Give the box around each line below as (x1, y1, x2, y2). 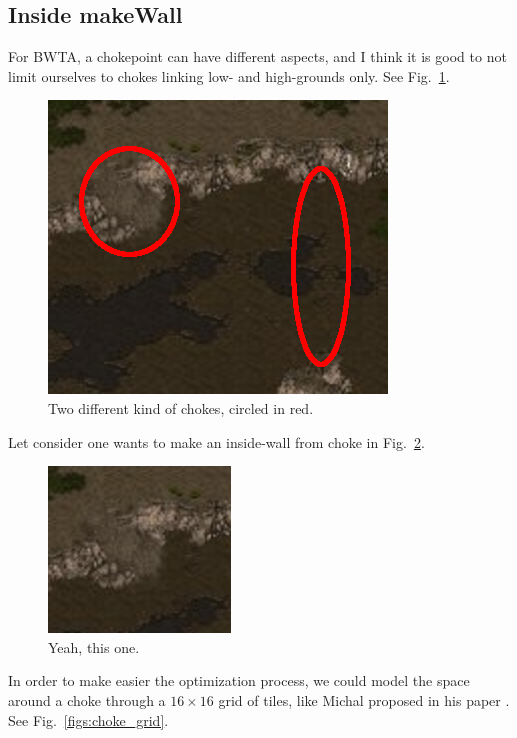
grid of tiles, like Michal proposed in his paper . (218, 689, 510, 710)
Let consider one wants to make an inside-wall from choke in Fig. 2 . (8, 431, 425, 452)
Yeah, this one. (48, 636, 140, 657)
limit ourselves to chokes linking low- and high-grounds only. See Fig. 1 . (8, 65, 450, 86)
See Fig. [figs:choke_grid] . (8, 709, 169, 730)
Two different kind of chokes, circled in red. (48, 397, 314, 418)
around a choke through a (8, 689, 166, 710)
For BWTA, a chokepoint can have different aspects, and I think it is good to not (8, 46, 507, 67)
